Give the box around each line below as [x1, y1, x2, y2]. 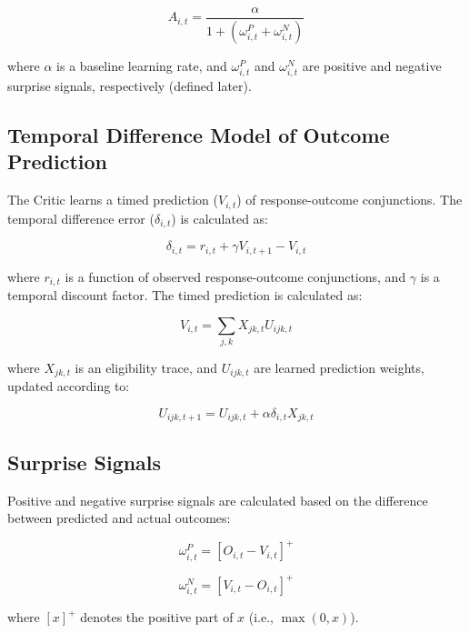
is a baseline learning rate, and [56, 55, 227, 75]
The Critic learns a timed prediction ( [7, 190, 218, 209]
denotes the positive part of [80, 608, 234, 627]
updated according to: [7, 377, 130, 396]
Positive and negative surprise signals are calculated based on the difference [7, 490, 428, 509]
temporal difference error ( [7, 208, 155, 227]
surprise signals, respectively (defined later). [7, 76, 252, 95]
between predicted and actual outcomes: [7, 508, 231, 527]
